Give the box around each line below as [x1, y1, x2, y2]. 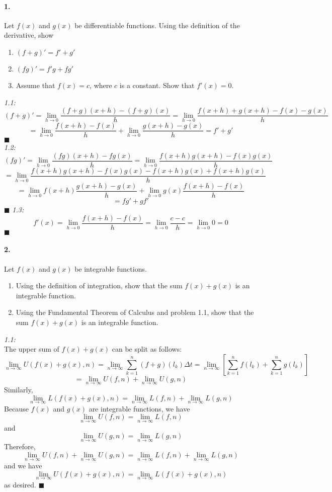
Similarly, [4, 384, 33, 394]
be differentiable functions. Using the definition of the [74, 20, 240, 30]
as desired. [4, 479, 36, 489]
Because [4, 403, 29, 414]
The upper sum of [4, 344, 59, 354]
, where [90, 79, 112, 90]
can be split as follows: [112, 344, 182, 354]
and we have [4, 460, 42, 471]
